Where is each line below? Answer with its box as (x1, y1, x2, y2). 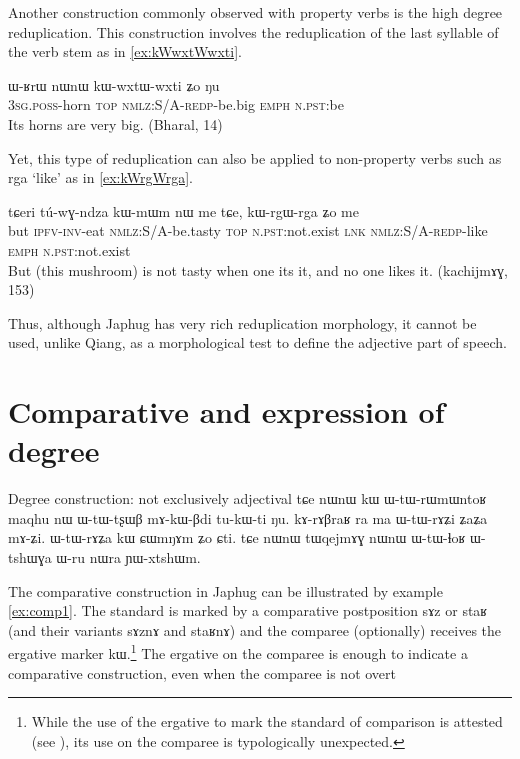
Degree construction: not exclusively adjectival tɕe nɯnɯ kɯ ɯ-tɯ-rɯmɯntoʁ (8, 488, 487, 509)
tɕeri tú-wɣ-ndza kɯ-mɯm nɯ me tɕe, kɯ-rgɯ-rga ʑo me (8, 200, 359, 221)
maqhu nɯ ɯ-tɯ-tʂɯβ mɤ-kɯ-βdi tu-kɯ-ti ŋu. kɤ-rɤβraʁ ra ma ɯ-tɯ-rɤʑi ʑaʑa (8, 507, 488, 528)
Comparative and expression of (8, 391, 445, 432)
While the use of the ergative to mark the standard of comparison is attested (31, 711, 503, 732)
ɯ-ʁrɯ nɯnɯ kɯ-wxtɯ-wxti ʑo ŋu (8, 74, 220, 95)
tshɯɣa (8, 547, 52, 567)
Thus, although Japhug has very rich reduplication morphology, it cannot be (8, 312, 477, 333)
